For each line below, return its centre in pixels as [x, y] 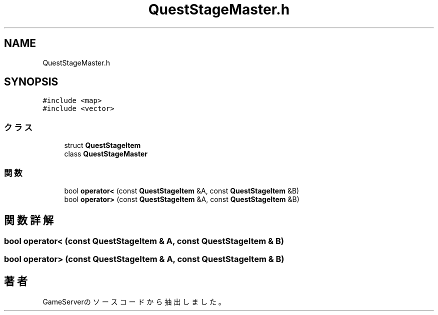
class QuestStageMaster [106, 154]
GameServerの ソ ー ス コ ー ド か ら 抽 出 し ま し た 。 [134, 302]
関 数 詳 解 [29, 220]
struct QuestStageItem [102, 145]
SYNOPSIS [31, 82]
